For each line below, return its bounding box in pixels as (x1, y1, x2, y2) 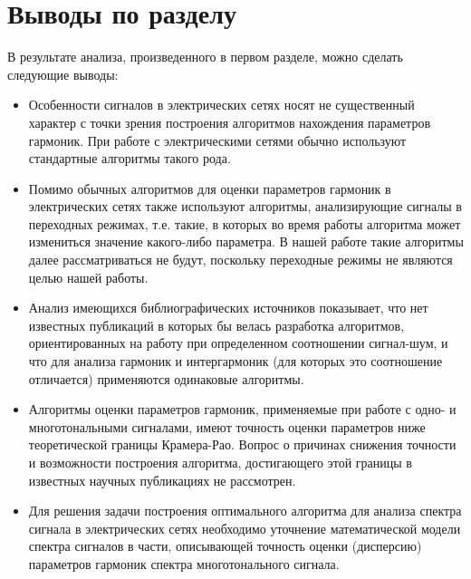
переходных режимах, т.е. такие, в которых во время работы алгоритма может (28, 214, 461, 233)
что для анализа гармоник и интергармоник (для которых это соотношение (28, 352, 443, 371)
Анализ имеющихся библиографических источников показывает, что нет (28, 298, 428, 317)
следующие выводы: (7, 64, 119, 83)
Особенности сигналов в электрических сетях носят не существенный (28, 95, 415, 114)
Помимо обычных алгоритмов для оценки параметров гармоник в (28, 179, 391, 198)
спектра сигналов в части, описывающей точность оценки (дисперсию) (28, 536, 422, 555)
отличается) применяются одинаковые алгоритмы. (28, 369, 304, 388)
